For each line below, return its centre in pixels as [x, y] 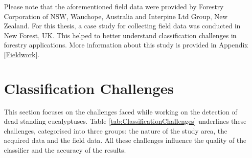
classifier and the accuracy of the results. [65, 150]
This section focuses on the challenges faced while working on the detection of [121, 111]
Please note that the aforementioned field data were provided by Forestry [114, 6]
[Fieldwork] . [22, 54]
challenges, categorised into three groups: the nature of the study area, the [116, 130]
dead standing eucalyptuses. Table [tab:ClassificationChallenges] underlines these [125, 121]
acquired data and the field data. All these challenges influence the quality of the [125, 140]
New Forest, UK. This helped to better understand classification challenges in [120, 35]
